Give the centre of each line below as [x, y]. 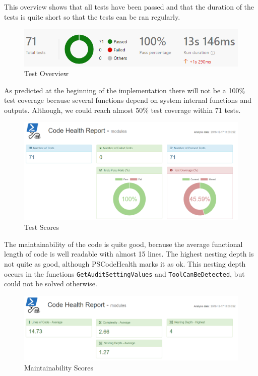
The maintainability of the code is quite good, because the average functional [123, 244]
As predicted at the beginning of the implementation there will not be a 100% [125, 90]
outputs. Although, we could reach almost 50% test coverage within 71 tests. [122, 110]
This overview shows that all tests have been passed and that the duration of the [129, 7]
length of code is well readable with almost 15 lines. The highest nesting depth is [129, 254]
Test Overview [46, 73]
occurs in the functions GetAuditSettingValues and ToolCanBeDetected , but [124, 273]
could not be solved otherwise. [51, 284]
